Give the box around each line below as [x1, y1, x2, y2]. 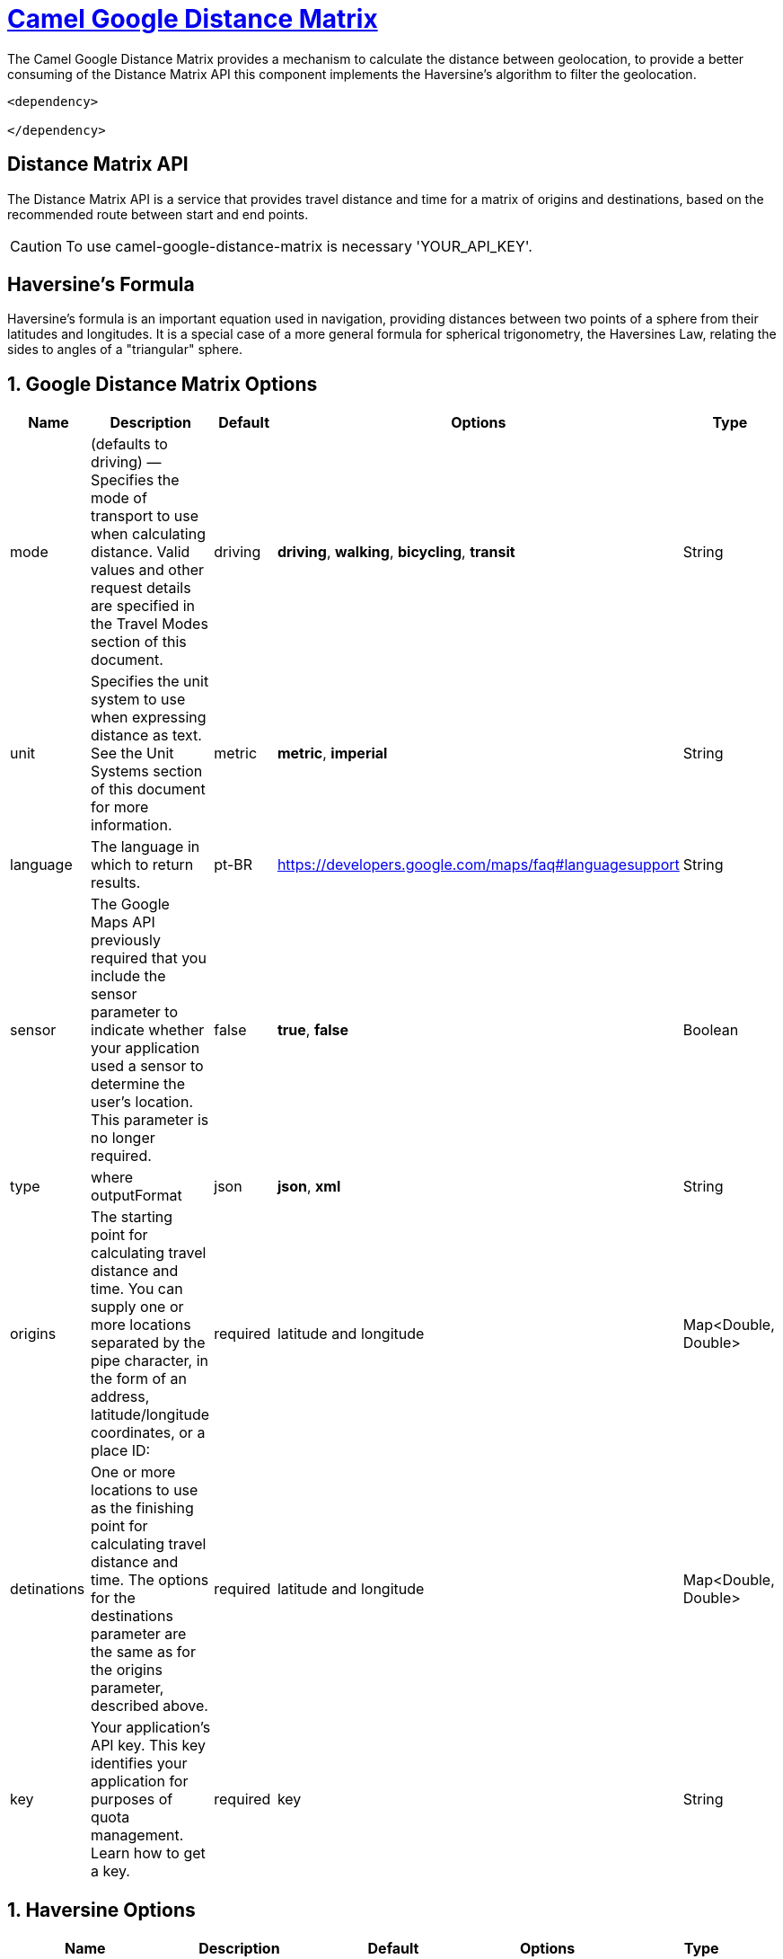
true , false [277, 1021, 349, 1040]
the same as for [91, 1643, 196, 1662]
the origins [91, 1661, 163, 1680]
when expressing [91, 708, 207, 727]
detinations [10, 1580, 85, 1599]
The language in [91, 838, 200, 856]
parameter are [91, 1625, 187, 1644]
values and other [91, 561, 204, 580]
